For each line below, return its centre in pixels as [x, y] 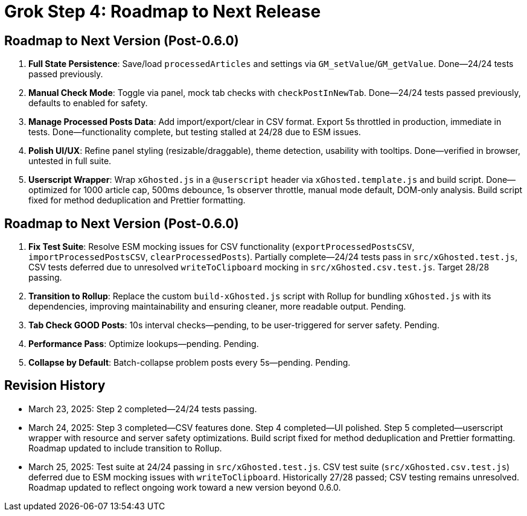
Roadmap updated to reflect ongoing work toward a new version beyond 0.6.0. [185, 487]
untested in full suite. [70, 161]
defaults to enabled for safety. [88, 103]
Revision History [55, 386]
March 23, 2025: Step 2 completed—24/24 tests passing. [143, 409]
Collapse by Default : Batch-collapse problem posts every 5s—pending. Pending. [190, 363]
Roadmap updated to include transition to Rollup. [125, 448]
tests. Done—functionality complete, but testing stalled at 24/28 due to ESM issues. [195, 132]
